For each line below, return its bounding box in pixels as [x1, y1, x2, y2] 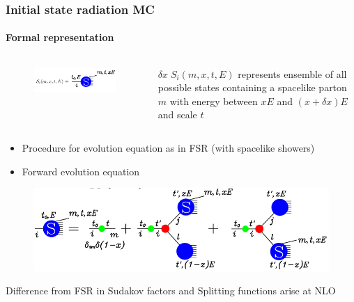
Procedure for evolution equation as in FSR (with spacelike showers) [22, 141, 315, 155]
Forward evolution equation [22, 164, 140, 178]
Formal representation [6, 30, 114, 45]
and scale [157, 107, 197, 122]
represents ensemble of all [238, 66, 347, 81]
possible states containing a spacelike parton [157, 80, 347, 95]
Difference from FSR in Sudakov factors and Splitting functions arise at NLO [6, 283, 336, 298]
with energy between [169, 93, 258, 108]
